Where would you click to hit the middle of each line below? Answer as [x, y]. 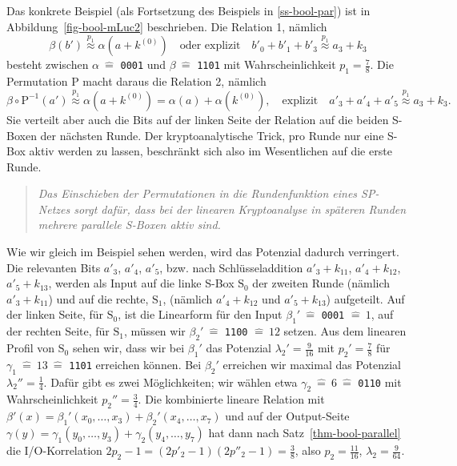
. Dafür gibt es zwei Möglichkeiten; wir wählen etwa [170, 382]
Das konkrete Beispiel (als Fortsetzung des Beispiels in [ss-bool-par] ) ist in [188, 10]
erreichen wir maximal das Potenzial [312, 364]
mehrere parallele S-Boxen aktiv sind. [129, 225]
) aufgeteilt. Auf [365, 298]
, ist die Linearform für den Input [200, 314]
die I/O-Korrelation [54, 450]
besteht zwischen [48, 64]
